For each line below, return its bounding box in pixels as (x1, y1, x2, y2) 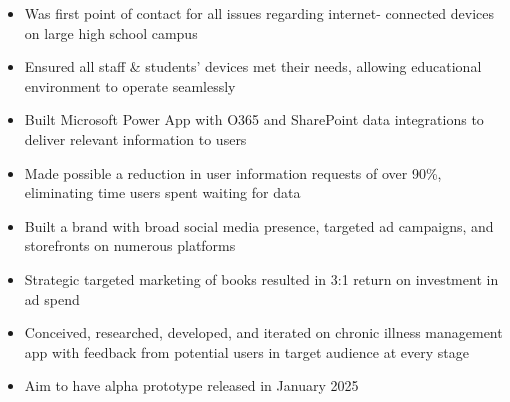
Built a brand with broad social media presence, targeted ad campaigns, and (24, 215, 494, 236)
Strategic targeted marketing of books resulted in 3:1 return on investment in (24, 268, 499, 289)
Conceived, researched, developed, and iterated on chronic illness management (24, 322, 503, 343)
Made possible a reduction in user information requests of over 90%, (24, 162, 442, 183)
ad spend (24, 288, 80, 309)
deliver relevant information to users (24, 128, 247, 149)
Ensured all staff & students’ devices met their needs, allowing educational (24, 56, 482, 77)
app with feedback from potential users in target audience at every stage (24, 341, 469, 362)
